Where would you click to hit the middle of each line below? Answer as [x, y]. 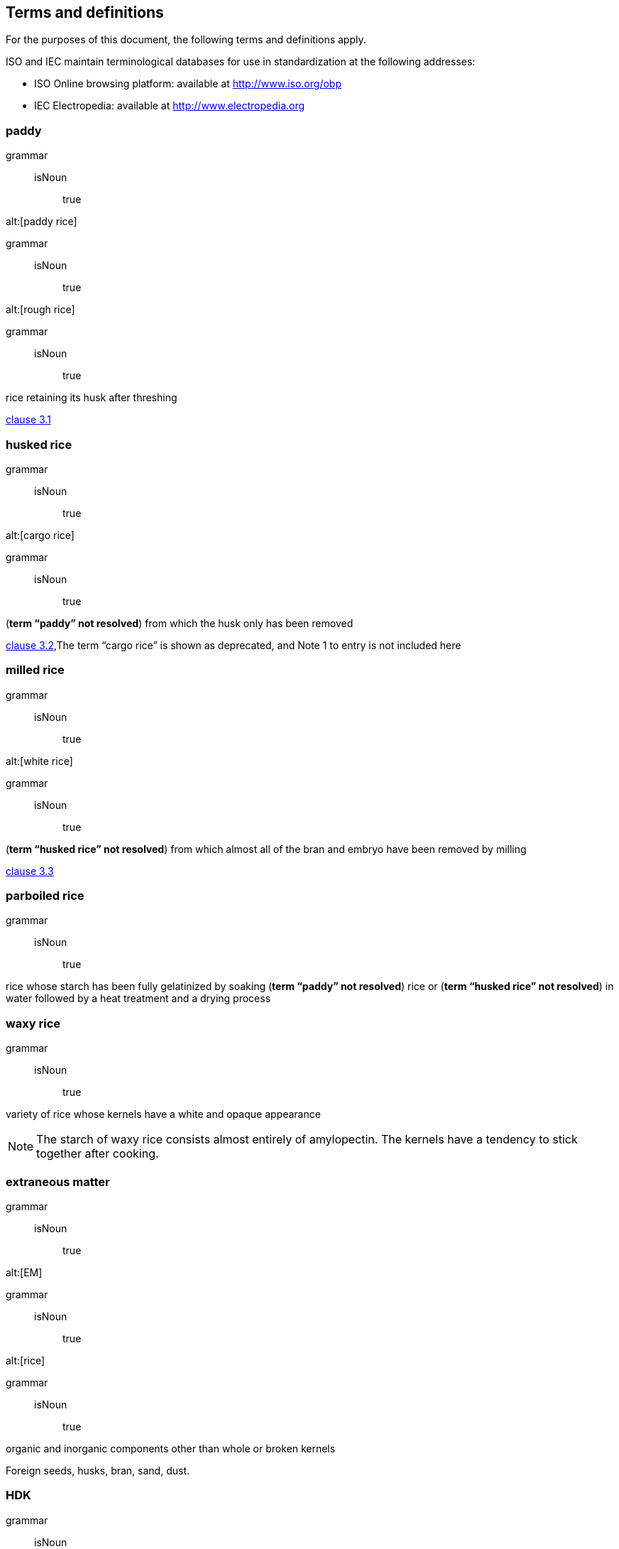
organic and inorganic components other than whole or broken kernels [171, 1448]
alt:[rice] [26, 1360]
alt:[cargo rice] [40, 535]
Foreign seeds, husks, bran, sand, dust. [98, 1470]
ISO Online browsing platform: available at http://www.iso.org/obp [188, 84]
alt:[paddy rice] [42, 222]
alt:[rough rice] [40, 310]
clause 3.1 [28, 420]
